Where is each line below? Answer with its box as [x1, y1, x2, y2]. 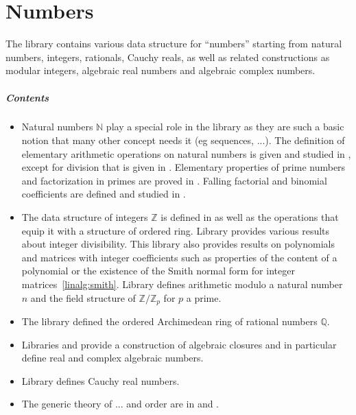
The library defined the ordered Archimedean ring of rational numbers [21, 314, 318, 329]
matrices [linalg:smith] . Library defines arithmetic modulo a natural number [21, 277, 343, 291]
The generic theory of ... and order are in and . [21, 396, 219, 411]
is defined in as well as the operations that [161, 210, 339, 224]
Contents [5, 90, 49, 104]
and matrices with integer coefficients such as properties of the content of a [21, 250, 337, 264]
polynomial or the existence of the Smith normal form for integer [21, 263, 295, 278]
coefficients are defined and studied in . [21, 187, 186, 201]
